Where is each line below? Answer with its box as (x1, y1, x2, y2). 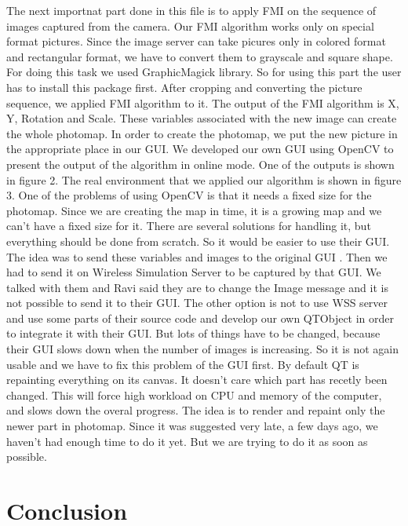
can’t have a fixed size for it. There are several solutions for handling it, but (6, 217, 371, 234)
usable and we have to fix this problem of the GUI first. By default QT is (6, 356, 359, 372)
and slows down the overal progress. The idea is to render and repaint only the (6, 402, 385, 418)
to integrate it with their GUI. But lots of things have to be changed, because (6, 325, 381, 342)
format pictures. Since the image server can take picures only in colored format (6, 33, 386, 49)
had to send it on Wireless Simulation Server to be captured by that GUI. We (6, 264, 381, 280)
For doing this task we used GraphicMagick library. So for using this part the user (6, 64, 402, 80)
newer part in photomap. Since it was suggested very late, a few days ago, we (6, 418, 378, 434)
